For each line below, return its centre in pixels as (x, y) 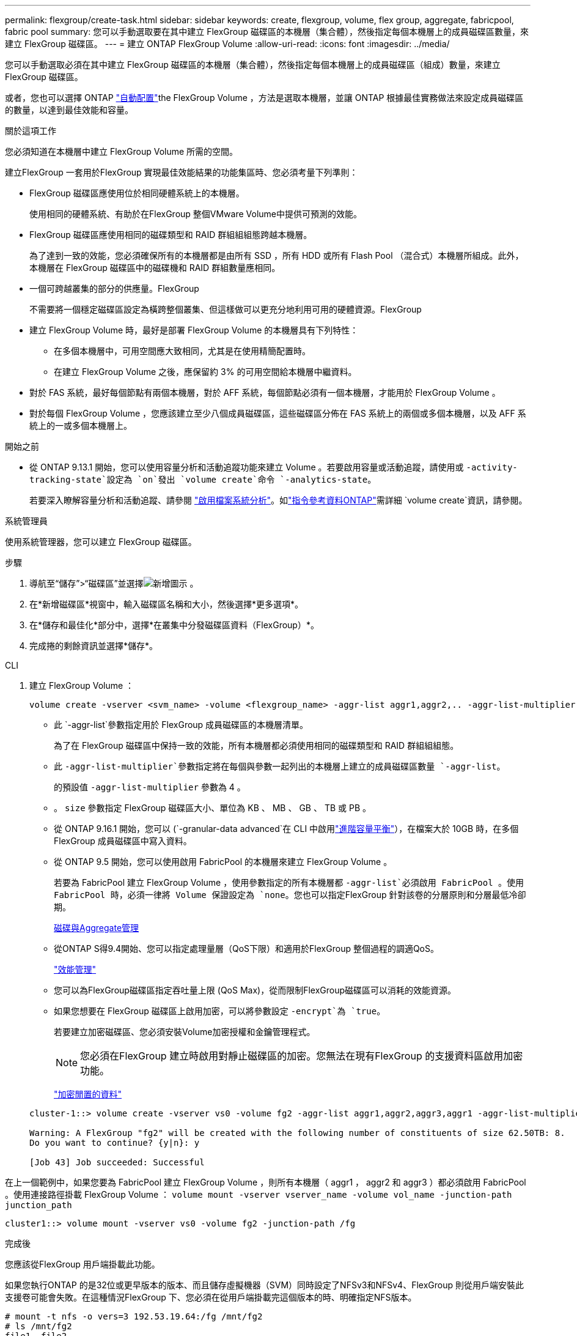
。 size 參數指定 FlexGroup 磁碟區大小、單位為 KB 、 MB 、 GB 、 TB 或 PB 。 (212, 808)
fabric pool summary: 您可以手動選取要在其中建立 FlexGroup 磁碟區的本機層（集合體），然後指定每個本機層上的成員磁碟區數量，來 (267, 32)
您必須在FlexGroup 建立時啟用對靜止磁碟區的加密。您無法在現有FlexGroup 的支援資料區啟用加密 (302, 1056)
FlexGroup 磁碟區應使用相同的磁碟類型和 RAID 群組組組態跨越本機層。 (171, 235)
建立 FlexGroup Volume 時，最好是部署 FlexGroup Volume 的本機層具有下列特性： (194, 330)
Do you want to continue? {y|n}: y (115, 1143)
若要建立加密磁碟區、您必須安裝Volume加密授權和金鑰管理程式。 (185, 1032)
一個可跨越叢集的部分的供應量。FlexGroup (114, 288)
